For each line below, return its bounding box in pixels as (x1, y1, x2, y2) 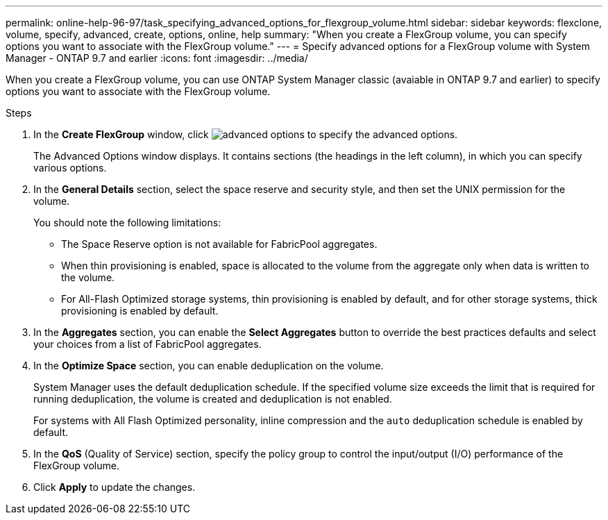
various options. (33, 162, 107, 174)
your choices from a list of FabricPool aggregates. (33, 338, 262, 350)
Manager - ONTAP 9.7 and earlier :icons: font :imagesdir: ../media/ (6, 52, 308, 64)
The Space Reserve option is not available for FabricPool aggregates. (61, 238, 378, 250)
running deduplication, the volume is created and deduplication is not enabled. (33, 393, 392, 405)
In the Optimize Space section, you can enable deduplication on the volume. (33, 360, 384, 371)
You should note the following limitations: (33, 217, 221, 228)
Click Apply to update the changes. (33, 481, 196, 493)
